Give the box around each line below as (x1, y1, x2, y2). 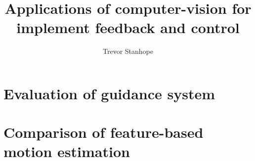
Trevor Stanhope (103, 46, 153, 56)
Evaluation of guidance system (3, 83, 215, 103)
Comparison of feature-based (3, 122, 204, 142)
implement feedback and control (16, 17, 240, 38)
